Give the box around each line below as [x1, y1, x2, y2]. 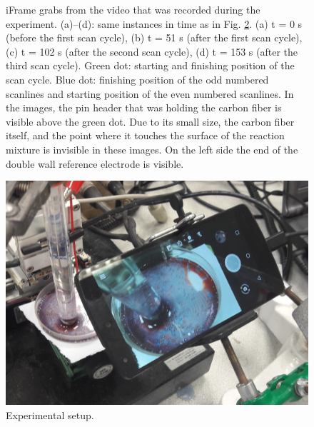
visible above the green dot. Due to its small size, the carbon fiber [6, 114, 295, 129]
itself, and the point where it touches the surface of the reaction [6, 128, 285, 143]
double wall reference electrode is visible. [6, 156, 184, 171]
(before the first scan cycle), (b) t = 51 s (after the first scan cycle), [6, 30, 303, 45]
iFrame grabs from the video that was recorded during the [6, 2, 260, 16]
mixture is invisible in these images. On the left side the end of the [6, 141, 298, 156]
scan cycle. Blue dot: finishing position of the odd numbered [6, 71, 269, 86]
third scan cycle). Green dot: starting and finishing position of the [6, 58, 295, 73]
